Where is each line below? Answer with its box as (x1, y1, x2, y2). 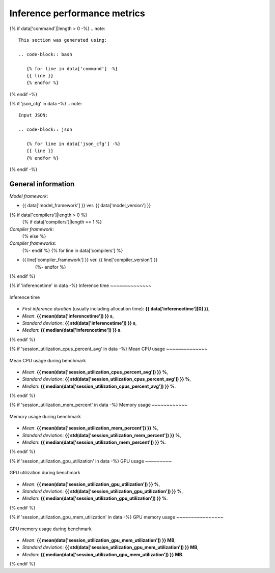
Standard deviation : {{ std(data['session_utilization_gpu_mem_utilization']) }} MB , (22, 545, 199, 551)
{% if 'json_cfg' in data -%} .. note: (9, 101, 82, 107)
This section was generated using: (18, 37, 107, 43)
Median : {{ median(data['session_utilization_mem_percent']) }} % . (22, 439, 167, 445)
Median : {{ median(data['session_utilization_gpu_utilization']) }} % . (22, 495, 168, 501)
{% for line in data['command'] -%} (26, 66, 118, 71)
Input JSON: (18, 112, 48, 118)
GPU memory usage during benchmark (9, 526, 92, 532)
